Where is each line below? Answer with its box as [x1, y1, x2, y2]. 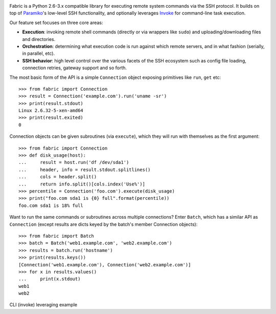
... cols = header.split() [18, 174, 97, 180]
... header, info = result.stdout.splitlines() [18, 166, 151, 173]
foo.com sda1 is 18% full [18, 202, 84, 208]
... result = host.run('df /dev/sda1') [18, 159, 129, 165]
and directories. [22, 36, 56, 42]
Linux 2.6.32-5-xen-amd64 [18, 108, 84, 114]
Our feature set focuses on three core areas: [9, 19, 103, 26]
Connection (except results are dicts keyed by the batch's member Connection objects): [9, 221, 198, 227]
